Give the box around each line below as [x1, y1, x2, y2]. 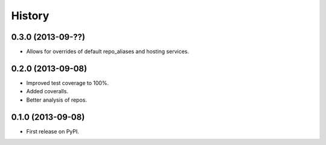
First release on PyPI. [26, 128, 80, 135]
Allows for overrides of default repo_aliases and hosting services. [26, 48, 190, 55]
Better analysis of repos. [26, 96, 88, 103]
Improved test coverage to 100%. [26, 79, 109, 87]
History [11, 9, 50, 22]
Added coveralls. [26, 88, 69, 95]
